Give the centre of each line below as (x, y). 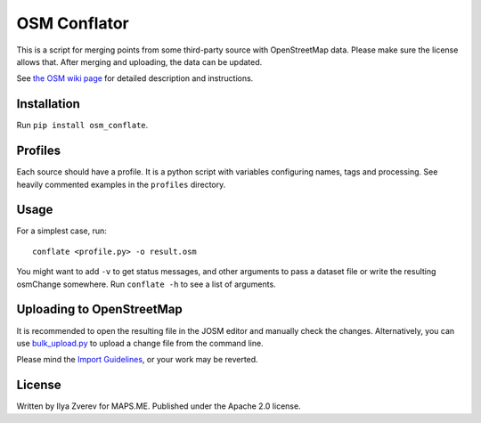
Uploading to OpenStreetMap (99, 309)
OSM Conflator (73, 23)
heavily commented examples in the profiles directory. (121, 184)
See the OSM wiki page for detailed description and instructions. (135, 78)
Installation (48, 104)
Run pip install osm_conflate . (82, 126)
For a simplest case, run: (61, 231)
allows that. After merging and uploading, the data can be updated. (139, 61)
